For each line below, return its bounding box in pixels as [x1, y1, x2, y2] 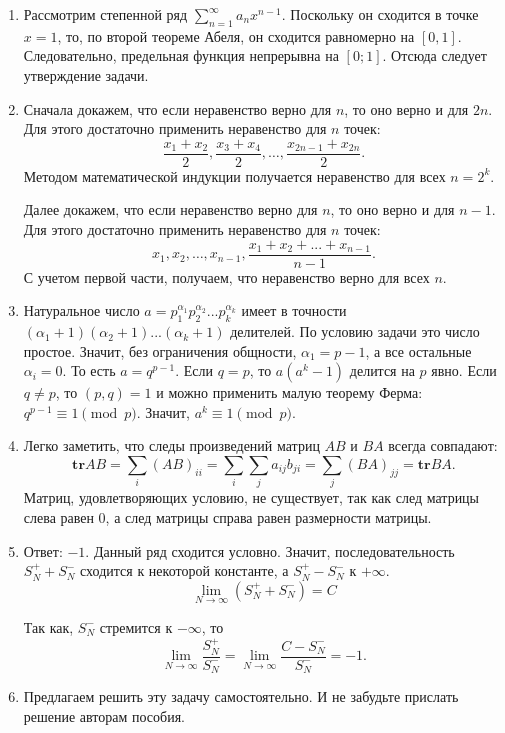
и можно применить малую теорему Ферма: [156, 382, 423, 403]
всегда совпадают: [388, 435, 498, 456]
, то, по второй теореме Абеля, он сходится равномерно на [57, 25, 415, 46]
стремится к [99, 616, 173, 637]
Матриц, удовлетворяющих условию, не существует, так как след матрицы [23, 487, 480, 508]
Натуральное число [23, 300, 140, 321]
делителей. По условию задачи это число [230, 321, 480, 342]
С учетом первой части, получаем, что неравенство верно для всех [23, 266, 430, 287]
